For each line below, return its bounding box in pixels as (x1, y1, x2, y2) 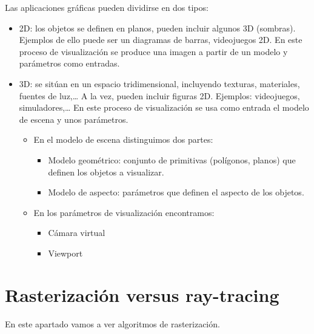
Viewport (48, 246, 83, 259)
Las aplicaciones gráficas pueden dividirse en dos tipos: (5, 1, 209, 13)
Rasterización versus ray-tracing (5, 282, 279, 307)
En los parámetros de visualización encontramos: (33, 206, 215, 218)
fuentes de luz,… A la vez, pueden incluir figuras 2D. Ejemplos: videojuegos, (19, 89, 300, 102)
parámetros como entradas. (19, 57, 120, 70)
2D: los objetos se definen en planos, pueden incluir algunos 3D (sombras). (19, 21, 296, 34)
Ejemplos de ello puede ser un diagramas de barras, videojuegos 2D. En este (19, 33, 302, 46)
